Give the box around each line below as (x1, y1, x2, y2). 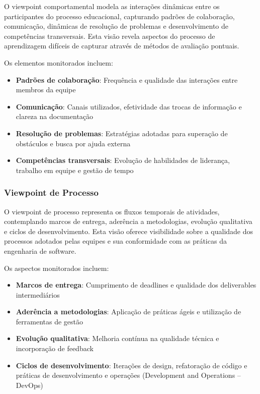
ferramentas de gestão (16, 316, 83, 326)
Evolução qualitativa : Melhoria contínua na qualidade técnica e (16, 333, 219, 344)
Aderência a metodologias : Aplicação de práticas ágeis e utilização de (16, 306, 241, 317)
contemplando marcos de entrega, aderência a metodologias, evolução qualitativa (4, 216, 252, 227)
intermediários (16, 289, 60, 300)
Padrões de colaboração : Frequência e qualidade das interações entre (16, 74, 238, 85)
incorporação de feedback (16, 343, 94, 354)
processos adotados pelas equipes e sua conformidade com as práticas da (4, 236, 227, 246)
